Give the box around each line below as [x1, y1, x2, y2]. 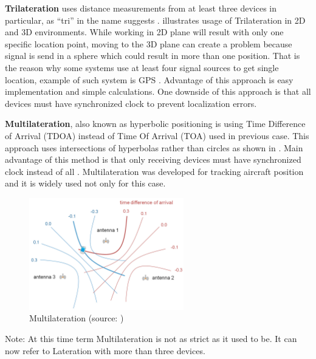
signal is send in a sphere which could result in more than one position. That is [5, 49, 300, 62]
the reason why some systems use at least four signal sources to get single [5, 61, 279, 74]
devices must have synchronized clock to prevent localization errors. [5, 97, 257, 109]
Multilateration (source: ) [29, 312, 124, 324]
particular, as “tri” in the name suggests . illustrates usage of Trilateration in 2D [5, 13, 306, 26]
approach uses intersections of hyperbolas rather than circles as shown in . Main [5, 141, 303, 154]
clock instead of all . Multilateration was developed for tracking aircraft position [5, 165, 304, 177]
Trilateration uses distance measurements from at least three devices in [5, 2, 277, 14]
